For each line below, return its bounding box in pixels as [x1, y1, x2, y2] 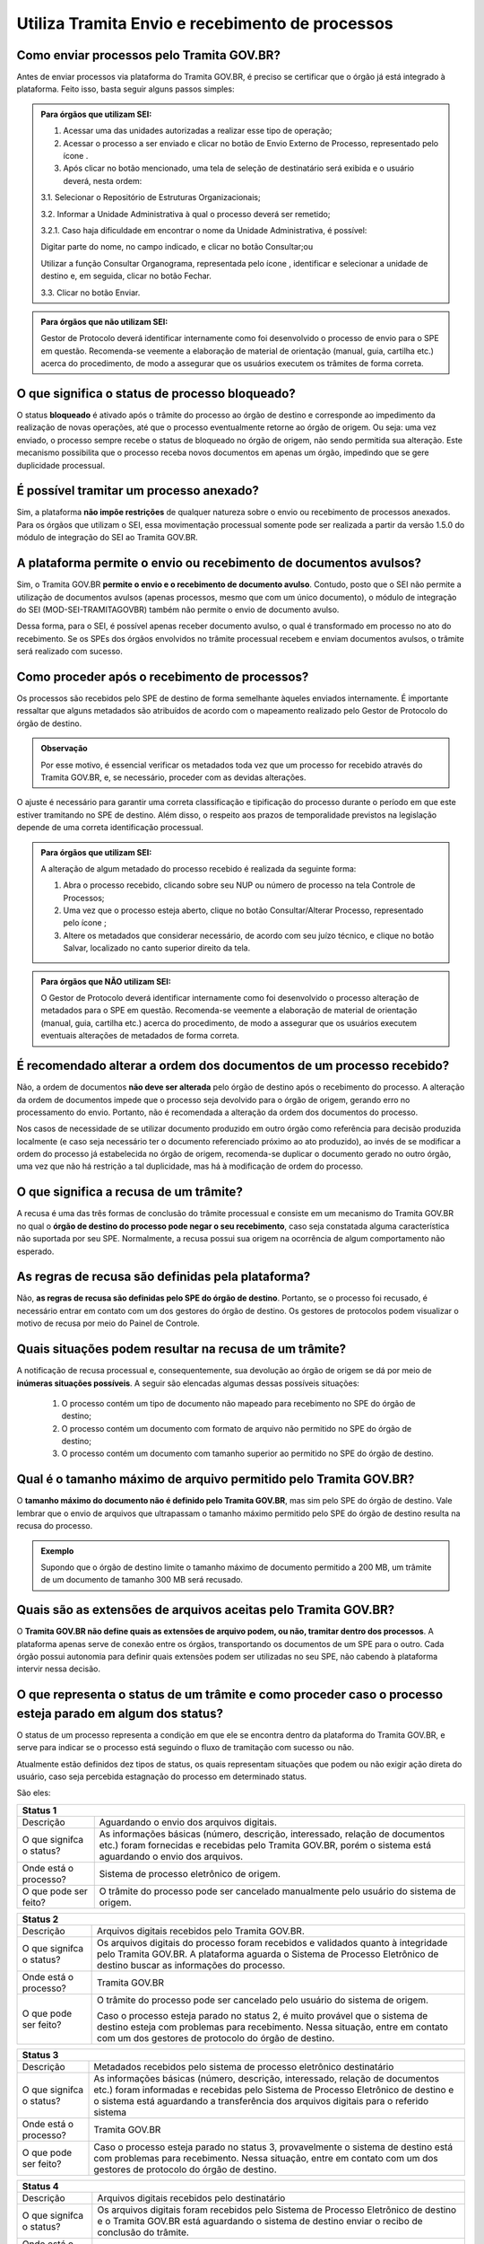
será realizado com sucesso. [16, 646, 123, 657]
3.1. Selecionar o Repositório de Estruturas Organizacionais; [40, 192, 261, 203]
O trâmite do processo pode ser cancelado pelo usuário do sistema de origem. [97, 1994, 429, 2006]
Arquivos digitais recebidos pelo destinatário [97, 2191, 286, 2204]
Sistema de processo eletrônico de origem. [99, 1867, 281, 1880]
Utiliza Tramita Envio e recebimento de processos [16, 13, 393, 33]
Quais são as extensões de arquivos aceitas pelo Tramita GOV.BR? [16, 1602, 395, 1617]
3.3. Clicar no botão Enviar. [40, 287, 141, 298]
